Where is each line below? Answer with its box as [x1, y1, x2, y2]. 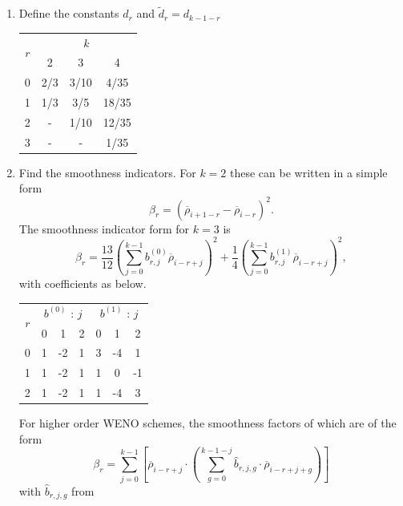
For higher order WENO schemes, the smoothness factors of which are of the [18, 415, 397, 431]
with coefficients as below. [18, 275, 147, 292]
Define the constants [18, 5, 119, 22]
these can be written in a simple [229, 164, 388, 180]
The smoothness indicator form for [18, 220, 190, 237]
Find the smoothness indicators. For [18, 164, 196, 180]
